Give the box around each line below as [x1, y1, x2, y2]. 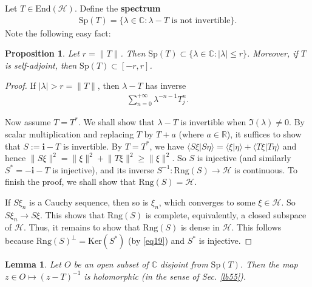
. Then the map [240, 258, 298, 271]
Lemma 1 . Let [5, 258, 61, 271]
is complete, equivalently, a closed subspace [145, 208, 307, 221]
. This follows [231, 221, 282, 233]
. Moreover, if [247, 47, 298, 60]
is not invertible [171, 16, 231, 25]
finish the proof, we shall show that [5, 175, 136, 188]
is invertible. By [63, 139, 123, 152]
